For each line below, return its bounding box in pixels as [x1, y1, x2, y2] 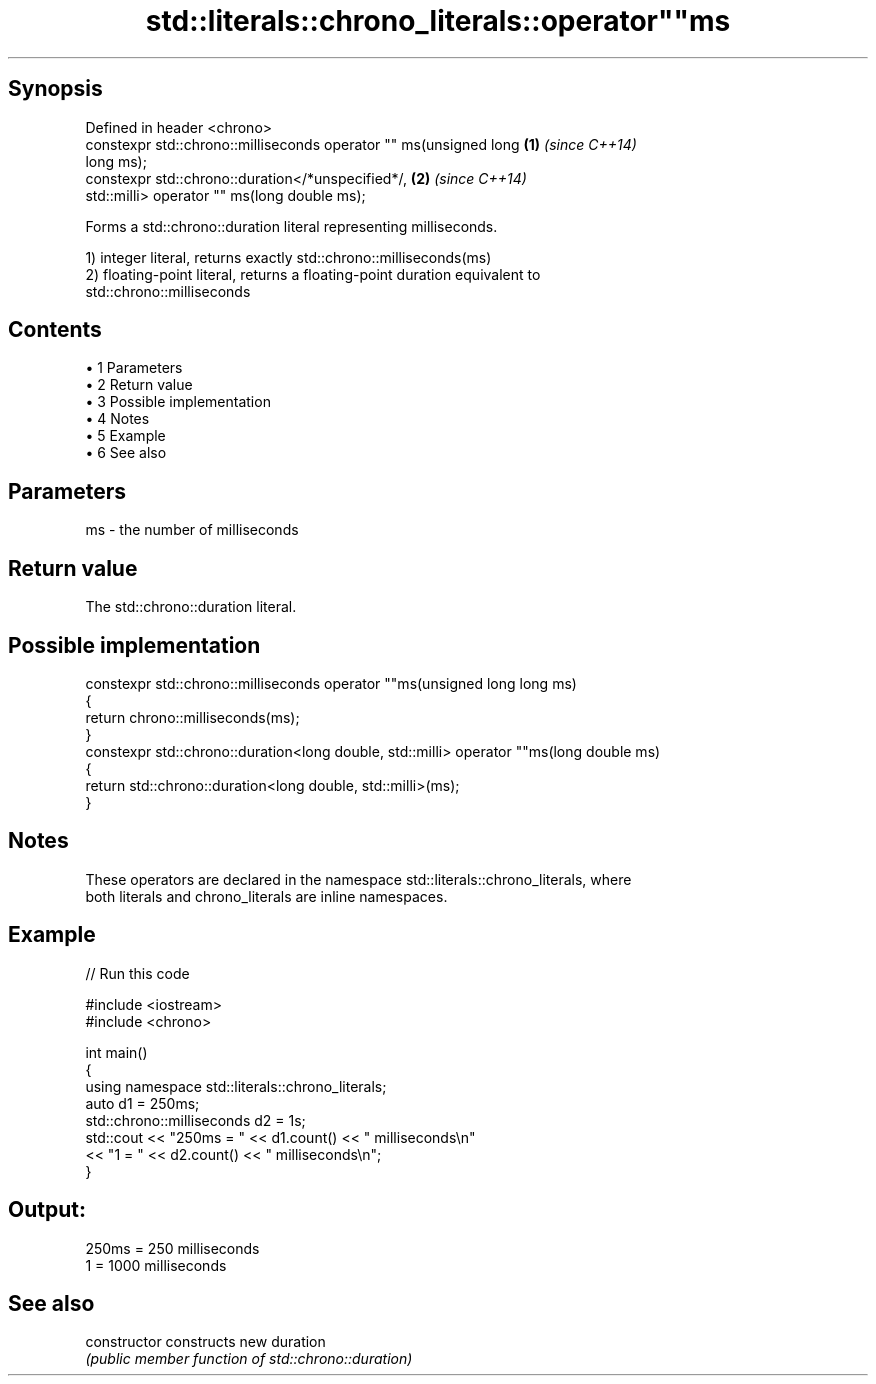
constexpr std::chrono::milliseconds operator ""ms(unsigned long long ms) [85, 674, 577, 692]
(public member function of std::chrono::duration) [85, 1350, 413, 1368]
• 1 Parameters [85, 359, 183, 377]
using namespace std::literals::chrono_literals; [85, 1077, 387, 1095]
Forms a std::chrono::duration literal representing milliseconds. [85, 217, 498, 235]
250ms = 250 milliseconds [85, 1239, 260, 1257]
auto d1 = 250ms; [85, 1094, 200, 1112]
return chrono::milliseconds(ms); [85, 708, 300, 726]
